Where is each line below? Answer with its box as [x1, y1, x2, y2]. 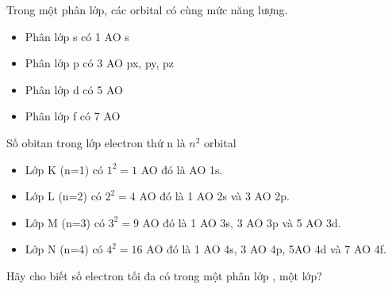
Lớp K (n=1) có [25, 161, 103, 177]
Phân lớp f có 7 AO [25, 108, 121, 124]
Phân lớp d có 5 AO [25, 81, 123, 97]
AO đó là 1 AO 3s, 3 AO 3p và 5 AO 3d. [142, 214, 341, 230]
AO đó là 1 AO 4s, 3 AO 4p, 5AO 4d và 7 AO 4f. [146, 241, 386, 257]
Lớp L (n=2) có [25, 188, 102, 204]
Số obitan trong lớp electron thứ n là [6, 134, 186, 150]
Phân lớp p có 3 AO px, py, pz [25, 55, 175, 71]
